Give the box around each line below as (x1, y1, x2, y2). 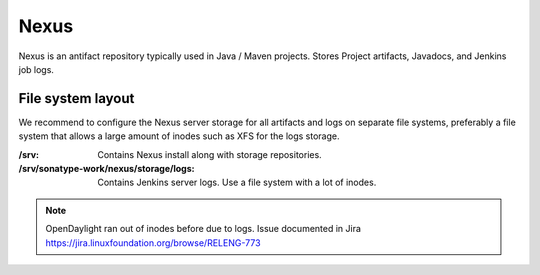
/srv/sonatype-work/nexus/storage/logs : (18, 163, 195, 175)
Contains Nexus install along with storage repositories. (97, 148, 322, 160)
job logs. (18, 63, 55, 75)
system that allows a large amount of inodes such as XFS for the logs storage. (18, 130, 340, 142)
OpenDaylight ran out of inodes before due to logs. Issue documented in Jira (45, 223, 362, 235)
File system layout (18, 90, 135, 107)
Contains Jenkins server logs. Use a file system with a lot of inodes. (97, 176, 377, 189)
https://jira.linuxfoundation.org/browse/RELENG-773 (45, 236, 261, 249)
